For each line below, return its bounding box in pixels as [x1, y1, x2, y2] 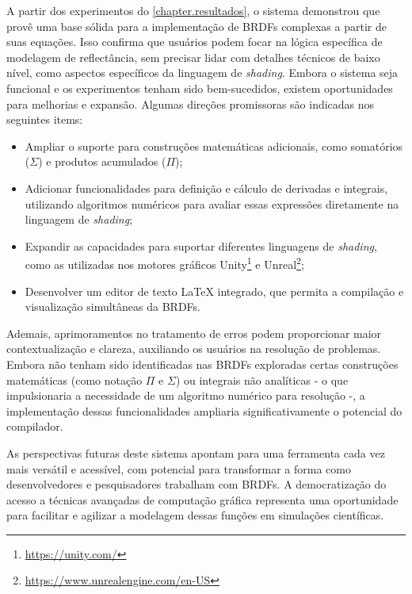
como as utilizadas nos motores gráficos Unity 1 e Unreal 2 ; [25, 254, 304, 272]
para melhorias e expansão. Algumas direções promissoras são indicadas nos [6, 95, 375, 112]
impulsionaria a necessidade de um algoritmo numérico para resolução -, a [6, 387, 365, 404]
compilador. [6, 418, 63, 435]
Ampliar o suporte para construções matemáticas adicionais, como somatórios [25, 137, 403, 154]
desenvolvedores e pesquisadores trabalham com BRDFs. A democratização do [6, 476, 387, 492]
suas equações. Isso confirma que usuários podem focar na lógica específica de [6, 33, 383, 50]
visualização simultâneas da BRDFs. [25, 298, 200, 315]
